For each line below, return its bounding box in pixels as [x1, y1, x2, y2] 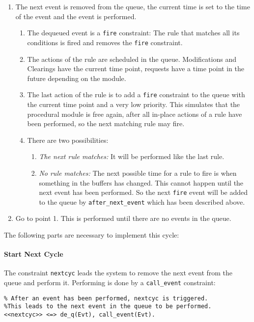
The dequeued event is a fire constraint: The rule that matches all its [27, 27, 240, 38]
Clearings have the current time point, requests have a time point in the [27, 63, 244, 74]
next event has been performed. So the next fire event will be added [39, 187, 248, 197]
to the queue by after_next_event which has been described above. [39, 196, 245, 207]
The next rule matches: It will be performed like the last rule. [39, 151, 225, 161]
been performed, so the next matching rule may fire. [27, 118, 185, 129]
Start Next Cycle [4, 249, 63, 259]
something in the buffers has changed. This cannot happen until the [39, 177, 244, 188]
